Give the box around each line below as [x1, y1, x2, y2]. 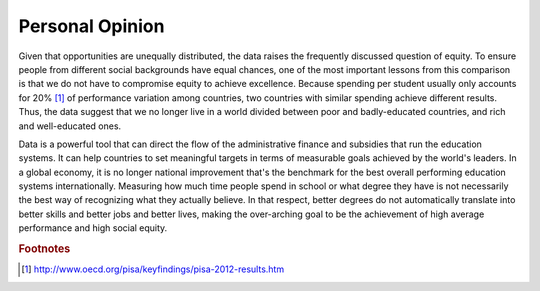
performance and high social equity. [18, 222, 168, 234]
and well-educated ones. [18, 120, 122, 132]
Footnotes [18, 242, 71, 256]
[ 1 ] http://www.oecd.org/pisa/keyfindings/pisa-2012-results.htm [21, 263, 285, 275]
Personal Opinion [18, 15, 165, 37]
